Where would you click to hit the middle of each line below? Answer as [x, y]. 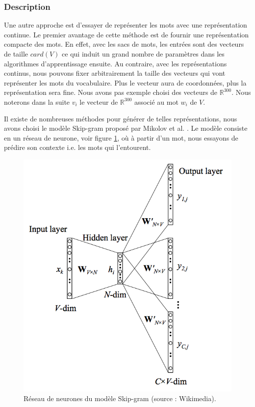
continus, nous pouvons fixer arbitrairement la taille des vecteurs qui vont [115, 73]
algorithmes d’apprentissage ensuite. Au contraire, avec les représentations [115, 63]
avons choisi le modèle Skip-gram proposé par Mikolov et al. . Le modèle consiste [126, 128]
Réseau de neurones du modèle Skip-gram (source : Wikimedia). [120, 398]
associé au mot [156, 102]
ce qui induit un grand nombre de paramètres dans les [143, 54]
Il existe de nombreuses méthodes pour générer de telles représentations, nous [121, 118]
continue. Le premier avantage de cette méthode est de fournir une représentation [127, 34]
